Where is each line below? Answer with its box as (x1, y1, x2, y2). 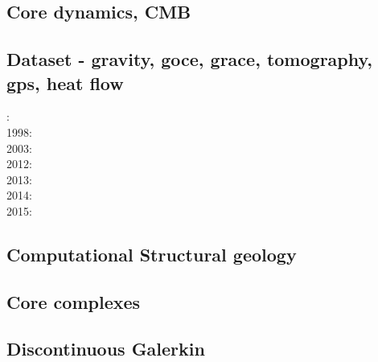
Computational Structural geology (6, 241, 297, 266)
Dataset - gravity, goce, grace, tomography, (6, 47, 372, 72)
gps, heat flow (6, 70, 124, 95)
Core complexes (6, 289, 141, 314)
